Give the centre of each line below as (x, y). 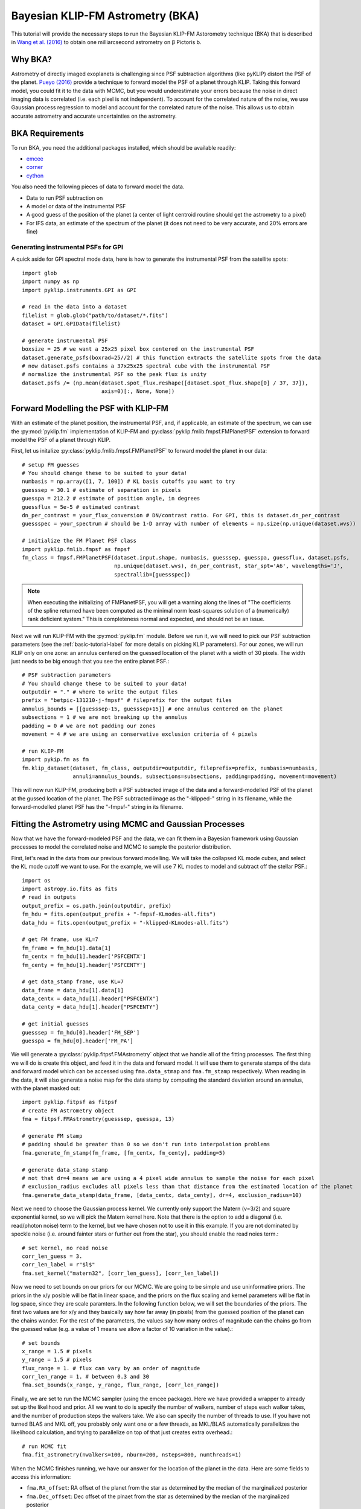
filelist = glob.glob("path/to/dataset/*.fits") (95, 315)
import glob (40, 273)
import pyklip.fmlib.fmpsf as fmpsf (76, 549)
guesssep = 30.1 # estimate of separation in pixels (101, 490)
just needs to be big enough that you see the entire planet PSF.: (90, 661)
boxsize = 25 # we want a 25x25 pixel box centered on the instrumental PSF (138, 349)
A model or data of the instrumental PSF (76, 206)
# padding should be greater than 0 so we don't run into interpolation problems (146, 1144)
